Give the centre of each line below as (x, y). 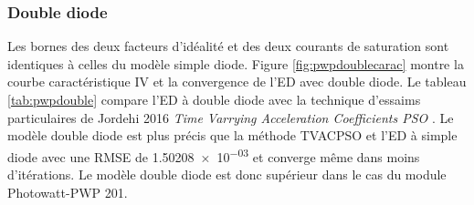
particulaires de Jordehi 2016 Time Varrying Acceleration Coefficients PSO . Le (231, 117)
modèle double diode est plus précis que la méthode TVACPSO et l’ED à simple (232, 135)
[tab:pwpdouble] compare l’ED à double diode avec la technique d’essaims (214, 99)
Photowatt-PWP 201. (68, 192)
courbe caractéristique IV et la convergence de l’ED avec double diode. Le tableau (237, 82)
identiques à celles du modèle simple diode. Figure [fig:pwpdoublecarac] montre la (236, 63)
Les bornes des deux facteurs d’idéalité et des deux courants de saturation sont (228, 46)
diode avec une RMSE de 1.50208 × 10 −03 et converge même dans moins (214, 155)
